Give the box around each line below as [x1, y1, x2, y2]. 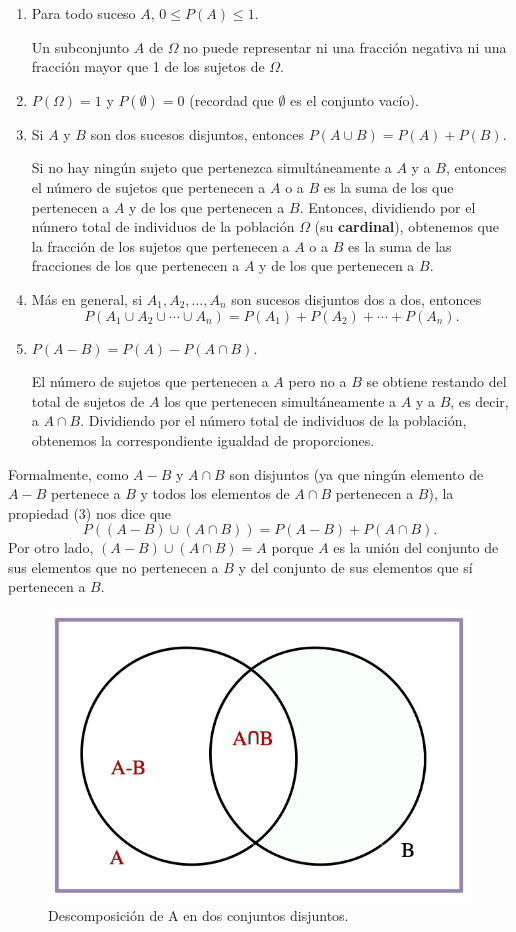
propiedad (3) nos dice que [8, 502, 172, 523]
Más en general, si [31, 288, 143, 309]
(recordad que [189, 89, 274, 110]
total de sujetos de [31, 390, 145, 411]
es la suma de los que [323, 176, 454, 197]
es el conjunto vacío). [290, 89, 419, 110]
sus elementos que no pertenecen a [8, 556, 219, 577]
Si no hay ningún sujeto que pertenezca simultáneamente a [31, 157, 392, 178]
